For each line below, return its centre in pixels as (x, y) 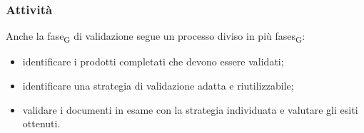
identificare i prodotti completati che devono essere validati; (153, 62)
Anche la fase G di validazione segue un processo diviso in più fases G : (156, 37)
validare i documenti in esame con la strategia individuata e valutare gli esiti (190, 109)
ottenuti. (41, 123)
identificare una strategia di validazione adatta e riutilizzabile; (158, 85)
